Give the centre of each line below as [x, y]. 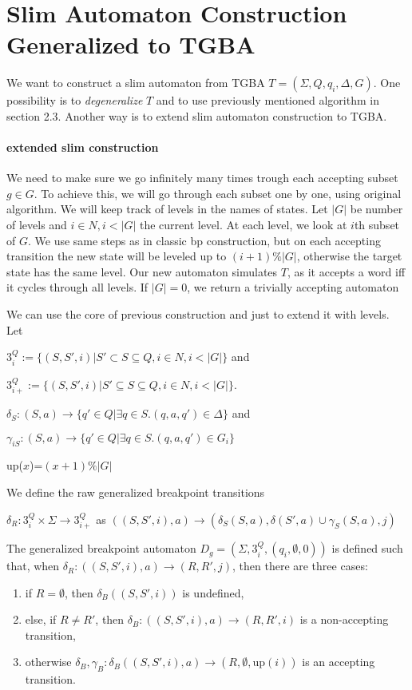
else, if [41, 619]
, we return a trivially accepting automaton [293, 287]
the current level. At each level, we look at [243, 225]
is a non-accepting [344, 619]
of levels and [37, 225]
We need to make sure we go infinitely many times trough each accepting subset [202, 178]
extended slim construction [83, 147]
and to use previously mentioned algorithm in [267, 100]
